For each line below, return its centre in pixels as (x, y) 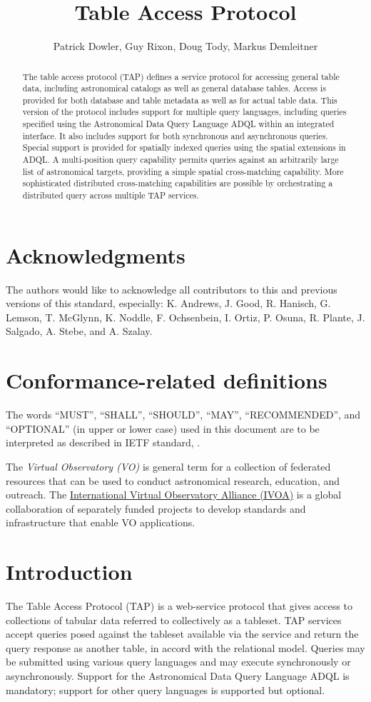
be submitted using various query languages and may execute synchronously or (178, 662)
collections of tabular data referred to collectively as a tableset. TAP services (174, 620)
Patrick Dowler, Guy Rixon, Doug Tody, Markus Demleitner (185, 46)
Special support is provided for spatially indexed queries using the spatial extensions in (184, 147)
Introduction (69, 572)
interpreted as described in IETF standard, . (103, 442)
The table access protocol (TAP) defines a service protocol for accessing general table (181, 76)
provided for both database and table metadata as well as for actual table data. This (180, 100)
